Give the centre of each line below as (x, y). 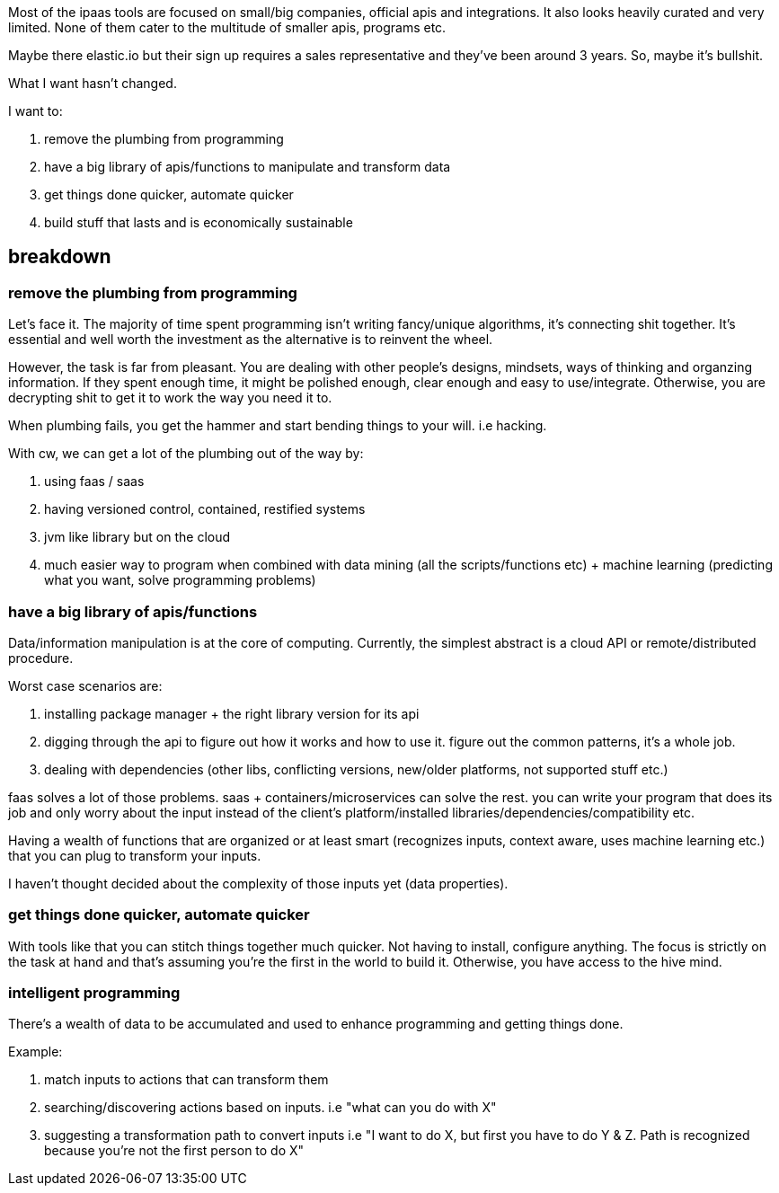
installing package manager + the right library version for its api (232, 713)
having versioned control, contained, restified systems (205, 509)
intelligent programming (94, 993)
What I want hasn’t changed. (93, 83)
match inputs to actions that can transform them (186, 1080)
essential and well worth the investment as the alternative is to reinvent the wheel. (251, 340)
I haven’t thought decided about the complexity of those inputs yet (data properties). (258, 883)
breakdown (60, 257)
